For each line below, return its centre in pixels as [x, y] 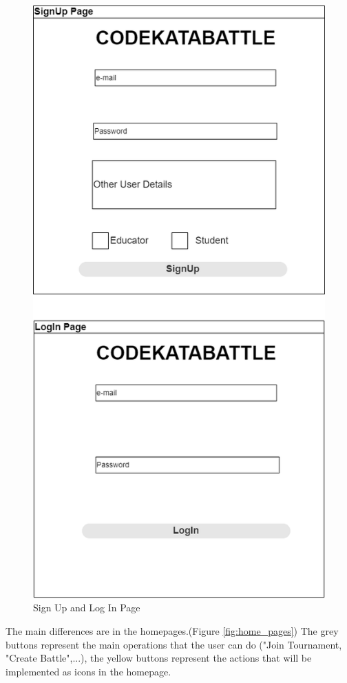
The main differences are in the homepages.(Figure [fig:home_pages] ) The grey [172, 630]
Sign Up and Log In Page [87, 608]
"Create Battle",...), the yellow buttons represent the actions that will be [159, 658]
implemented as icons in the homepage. [88, 671]
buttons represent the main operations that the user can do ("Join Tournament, [174, 644]
